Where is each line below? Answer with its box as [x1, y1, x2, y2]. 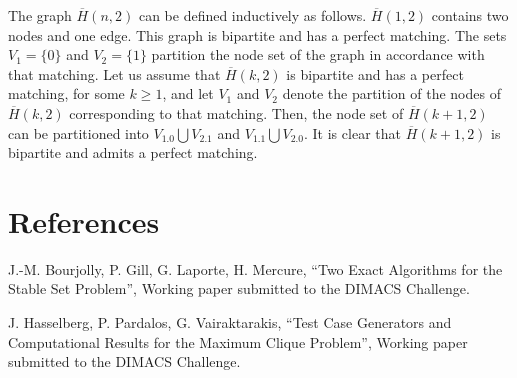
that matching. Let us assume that [8, 63, 221, 84]
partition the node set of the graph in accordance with [151, 44, 485, 65]
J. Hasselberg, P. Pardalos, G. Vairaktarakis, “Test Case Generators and [8, 312, 452, 333]
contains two [431, 5, 509, 25]
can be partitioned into [8, 122, 149, 143]
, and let [162, 83, 214, 104]
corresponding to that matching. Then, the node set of [69, 102, 404, 123]
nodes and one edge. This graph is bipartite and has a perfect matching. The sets [8, 24, 507, 45]
